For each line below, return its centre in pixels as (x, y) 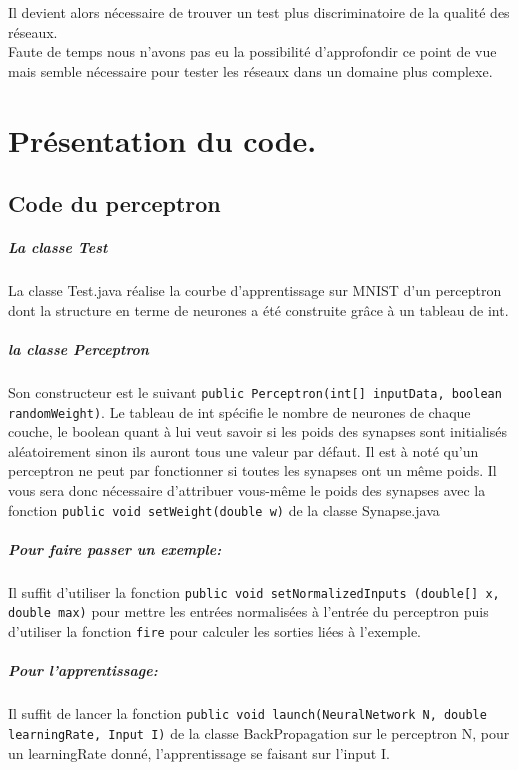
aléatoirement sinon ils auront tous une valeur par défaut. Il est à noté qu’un (243, 450)
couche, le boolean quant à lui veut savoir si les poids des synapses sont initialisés (258, 431)
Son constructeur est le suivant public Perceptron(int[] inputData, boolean (255, 391)
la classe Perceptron (78, 348)
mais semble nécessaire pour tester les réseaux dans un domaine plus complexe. (250, 70)
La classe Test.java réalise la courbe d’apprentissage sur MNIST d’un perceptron (255, 290)
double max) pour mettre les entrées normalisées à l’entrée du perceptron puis (248, 611)
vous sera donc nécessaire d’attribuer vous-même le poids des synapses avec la (247, 489)
